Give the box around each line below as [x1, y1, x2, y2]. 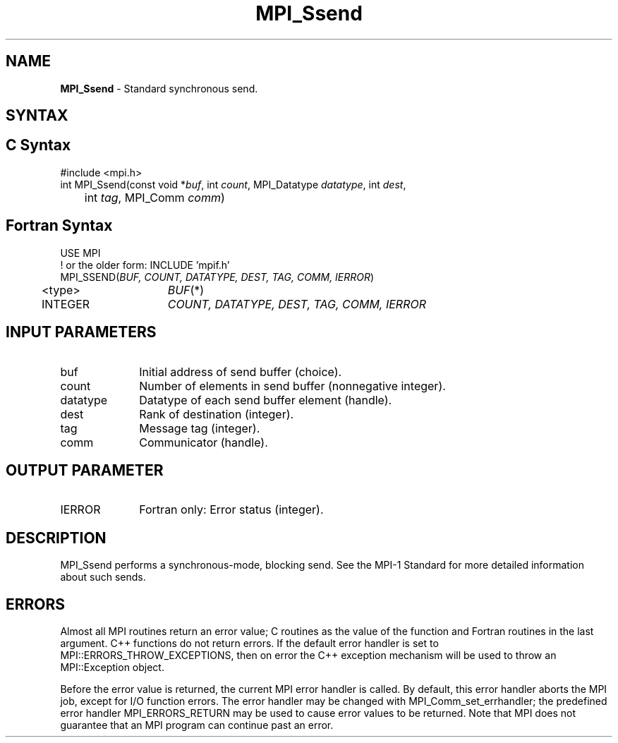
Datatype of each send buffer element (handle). [139, 392, 392, 407]
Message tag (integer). [139, 421, 260, 435]
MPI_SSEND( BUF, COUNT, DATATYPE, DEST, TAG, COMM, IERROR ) [60, 270, 375, 283]
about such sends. [60, 571, 146, 584]
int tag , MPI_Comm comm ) [84, 190, 225, 205]
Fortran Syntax [6, 217, 113, 235]
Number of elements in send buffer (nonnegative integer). [139, 378, 446, 393]
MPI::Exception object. [60, 661, 164, 674]
